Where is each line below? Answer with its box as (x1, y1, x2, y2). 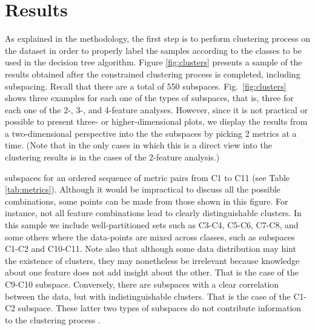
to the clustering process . (5, 313, 101, 326)
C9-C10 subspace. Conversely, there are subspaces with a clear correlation (5, 278, 279, 290)
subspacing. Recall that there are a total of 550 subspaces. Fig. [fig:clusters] (5, 79, 287, 92)
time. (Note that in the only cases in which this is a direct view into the (5, 139, 272, 151)
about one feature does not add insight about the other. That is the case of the (5, 266, 299, 279)
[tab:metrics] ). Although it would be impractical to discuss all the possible (5, 183, 280, 196)
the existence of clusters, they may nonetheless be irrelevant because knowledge (5, 254, 300, 266)
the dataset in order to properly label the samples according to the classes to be (5, 44, 302, 56)
